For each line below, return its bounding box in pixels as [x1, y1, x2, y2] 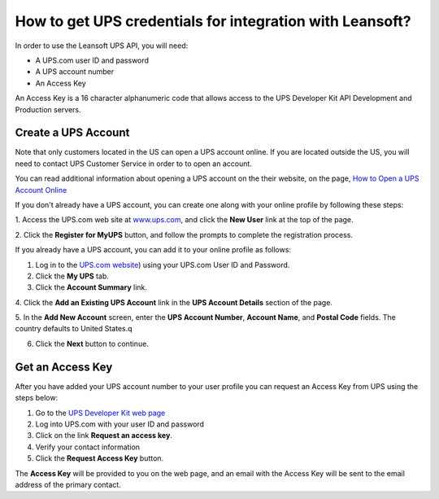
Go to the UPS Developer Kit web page [35, 408, 166, 418]
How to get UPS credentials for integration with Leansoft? [15, 12, 411, 30]
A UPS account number [35, 67, 115, 77]
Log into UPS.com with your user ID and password [35, 419, 205, 429]
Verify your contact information [35, 442, 141, 452]
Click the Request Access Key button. [35, 453, 164, 463]
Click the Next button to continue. [35, 339, 150, 348]
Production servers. [15, 104, 81, 114]
